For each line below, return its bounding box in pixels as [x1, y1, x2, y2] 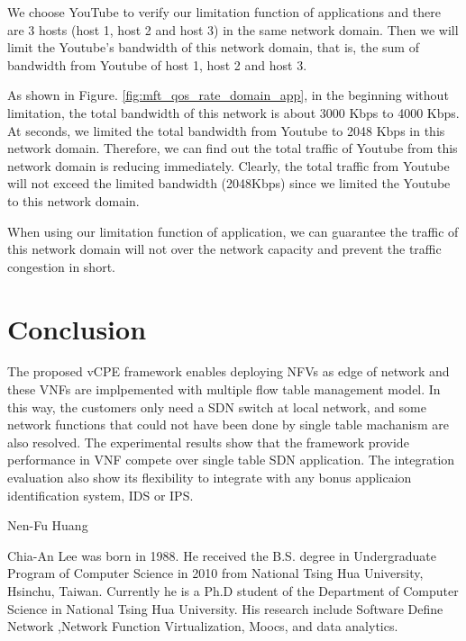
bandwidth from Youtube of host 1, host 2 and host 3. [7, 55, 307, 74]
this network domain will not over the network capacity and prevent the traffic [7, 239, 442, 258]
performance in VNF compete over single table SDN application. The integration [7, 450, 455, 469]
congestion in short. [7, 257, 115, 275]
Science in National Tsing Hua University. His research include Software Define [7, 599, 443, 618]
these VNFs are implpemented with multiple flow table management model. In [7, 380, 441, 399]
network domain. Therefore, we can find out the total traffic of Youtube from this [7, 139, 458, 158]
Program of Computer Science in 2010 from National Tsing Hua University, [7, 564, 424, 582]
